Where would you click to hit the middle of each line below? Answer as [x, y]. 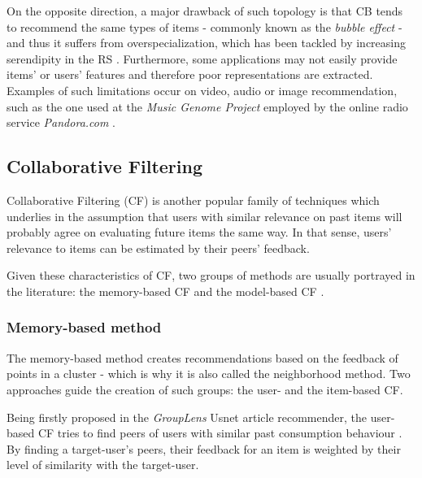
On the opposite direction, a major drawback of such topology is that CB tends [205, 11]
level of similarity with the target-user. [103, 465]
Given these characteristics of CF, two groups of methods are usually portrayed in [211, 275]
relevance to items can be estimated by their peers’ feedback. [158, 248]
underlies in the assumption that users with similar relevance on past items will [204, 216]
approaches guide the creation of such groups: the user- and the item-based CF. [205, 389]
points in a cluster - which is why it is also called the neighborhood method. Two [209, 374]
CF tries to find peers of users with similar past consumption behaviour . [220, 433]
